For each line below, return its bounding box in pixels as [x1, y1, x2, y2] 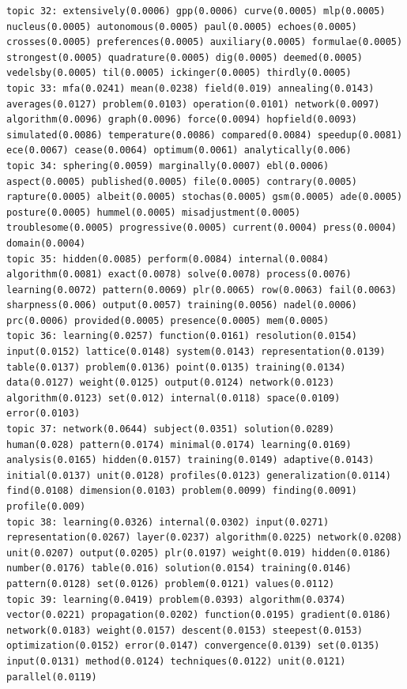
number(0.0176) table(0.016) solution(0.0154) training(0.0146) [6, 563, 352, 574]
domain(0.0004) [6, 237, 86, 249]
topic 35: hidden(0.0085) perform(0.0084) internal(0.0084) [6, 253, 330, 265]
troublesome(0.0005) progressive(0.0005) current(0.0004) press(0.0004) [6, 222, 397, 234]
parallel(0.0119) [6, 671, 97, 683]
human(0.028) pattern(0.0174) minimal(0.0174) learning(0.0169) [6, 439, 352, 450]
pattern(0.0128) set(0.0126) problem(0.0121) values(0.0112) [6, 578, 335, 589]
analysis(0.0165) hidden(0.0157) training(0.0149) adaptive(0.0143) [6, 454, 375, 466]
